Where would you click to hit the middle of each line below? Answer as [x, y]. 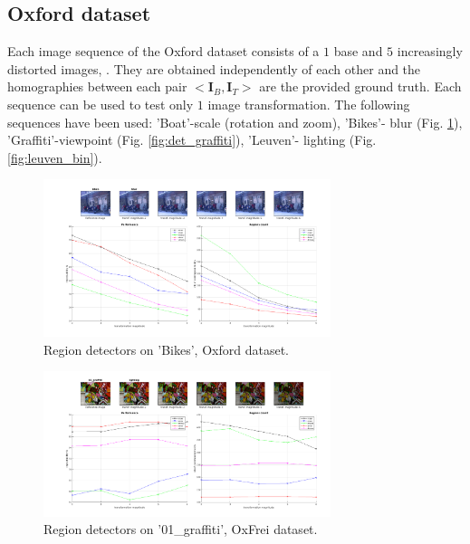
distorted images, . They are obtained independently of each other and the [214, 68]
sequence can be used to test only [101, 104]
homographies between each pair [97, 86]
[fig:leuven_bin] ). [55, 157]
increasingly [430, 51]
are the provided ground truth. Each [360, 86]
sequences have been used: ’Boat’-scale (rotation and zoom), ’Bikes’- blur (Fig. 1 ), [235, 122]
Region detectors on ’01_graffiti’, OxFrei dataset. [181, 529]
